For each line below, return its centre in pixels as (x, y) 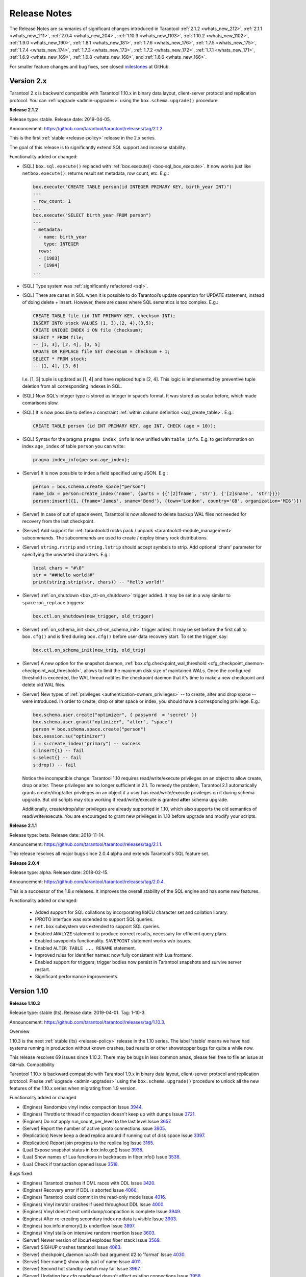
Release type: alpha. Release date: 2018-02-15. (59, 872)
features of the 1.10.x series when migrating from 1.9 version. (73, 1088)
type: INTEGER (61, 244)
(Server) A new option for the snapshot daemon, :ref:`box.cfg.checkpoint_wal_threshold (114, 664)
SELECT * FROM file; (58, 337)
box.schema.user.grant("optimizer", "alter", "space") (103, 722)
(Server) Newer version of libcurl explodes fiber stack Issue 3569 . (92, 1240)
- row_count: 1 (52, 201)
